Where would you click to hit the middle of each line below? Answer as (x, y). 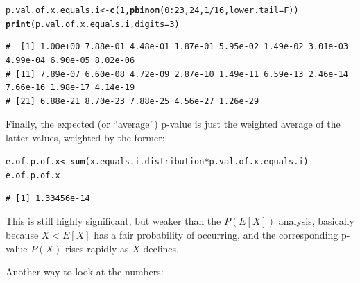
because (22, 234)
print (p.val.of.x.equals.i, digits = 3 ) (93, 24)
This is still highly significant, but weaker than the (113, 221)
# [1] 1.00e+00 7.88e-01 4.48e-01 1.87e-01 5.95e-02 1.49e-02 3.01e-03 (177, 47)
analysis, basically (316, 221)
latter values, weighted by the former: (85, 137)
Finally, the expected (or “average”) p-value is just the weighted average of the (173, 124)
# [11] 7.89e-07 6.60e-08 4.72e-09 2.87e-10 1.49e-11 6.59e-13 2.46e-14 (177, 74)
